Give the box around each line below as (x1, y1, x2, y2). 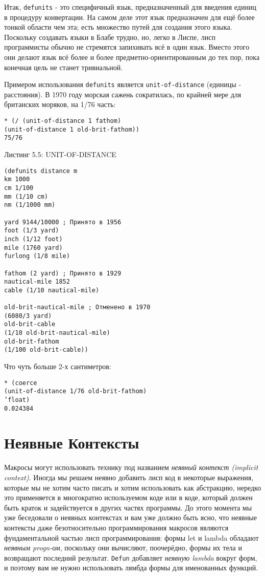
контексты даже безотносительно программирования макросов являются (4, 522, 229, 532)
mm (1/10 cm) (4, 193, 48, 200)
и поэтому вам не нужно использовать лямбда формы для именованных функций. (4, 562, 258, 573)
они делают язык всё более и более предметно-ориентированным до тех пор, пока (4, 52, 260, 62)
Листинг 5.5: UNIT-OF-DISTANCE (4, 149, 116, 160)
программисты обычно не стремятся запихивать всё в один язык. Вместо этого (4, 41, 250, 52)
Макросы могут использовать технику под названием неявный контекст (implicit (4, 462, 258, 473)
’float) (4, 396, 30, 403)
